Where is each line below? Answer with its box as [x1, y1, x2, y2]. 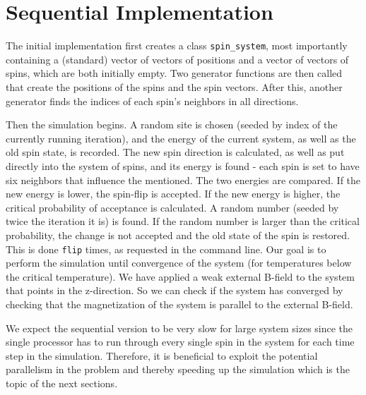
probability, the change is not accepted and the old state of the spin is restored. [6, 227, 350, 242]
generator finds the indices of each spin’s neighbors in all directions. [6, 93, 299, 108]
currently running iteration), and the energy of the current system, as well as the [6, 130, 356, 145]
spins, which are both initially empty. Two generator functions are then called [6, 66, 343, 80]
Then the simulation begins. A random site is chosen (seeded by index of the [6, 117, 338, 132]
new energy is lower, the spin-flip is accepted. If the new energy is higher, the [6, 186, 341, 201]
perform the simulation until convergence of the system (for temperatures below [6, 255, 352, 270]
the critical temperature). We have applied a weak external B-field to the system [6, 269, 355, 284]
